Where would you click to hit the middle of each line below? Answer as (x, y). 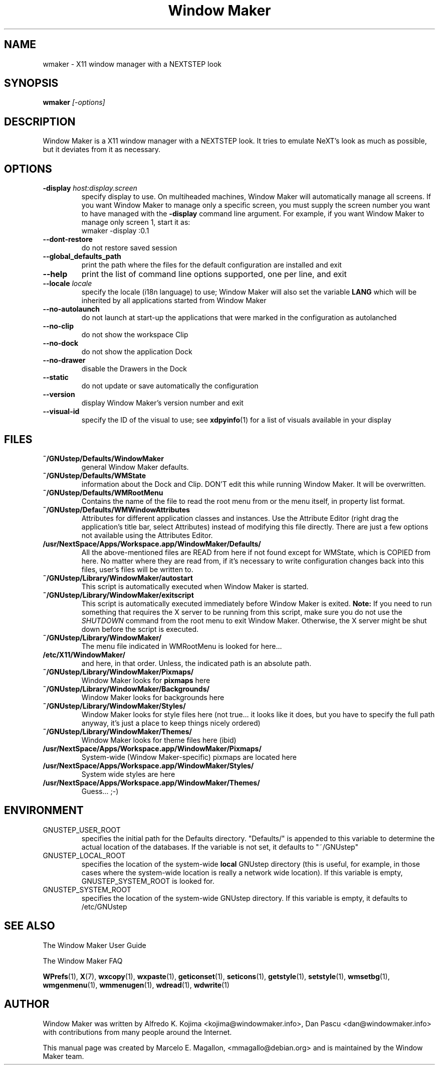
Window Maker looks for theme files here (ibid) (159, 740)
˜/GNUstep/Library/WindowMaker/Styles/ (114, 706)
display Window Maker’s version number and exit (162, 403)
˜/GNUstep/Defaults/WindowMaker (103, 458)
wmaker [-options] (74, 102)
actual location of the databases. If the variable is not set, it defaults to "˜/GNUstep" (220, 847)
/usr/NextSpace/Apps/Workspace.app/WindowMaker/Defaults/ (152, 544)
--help (55, 274)
